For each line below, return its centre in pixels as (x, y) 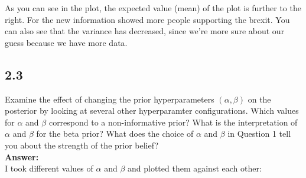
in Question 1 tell (259, 133)
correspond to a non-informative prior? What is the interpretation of (173, 122)
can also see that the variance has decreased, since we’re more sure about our (145, 31)
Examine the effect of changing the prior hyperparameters (110, 99)
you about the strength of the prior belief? (82, 145)
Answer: (22, 156)
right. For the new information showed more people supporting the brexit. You (147, 19)
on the (259, 99)
